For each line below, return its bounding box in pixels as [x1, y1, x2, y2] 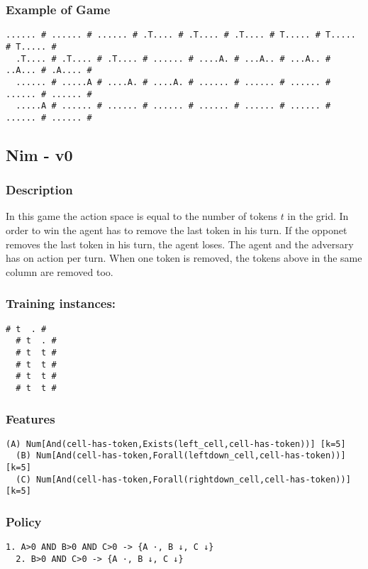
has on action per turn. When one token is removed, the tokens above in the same [6, 250, 362, 265]
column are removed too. [6, 264, 113, 279]
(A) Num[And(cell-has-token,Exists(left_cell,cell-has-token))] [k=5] [6, 438, 346, 449]
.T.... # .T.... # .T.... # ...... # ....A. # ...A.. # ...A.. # [16, 53, 331, 64]
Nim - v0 [6, 143, 73, 165]
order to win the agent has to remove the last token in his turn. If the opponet [6, 223, 347, 238]
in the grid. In [287, 209, 349, 223]
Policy [6, 513, 42, 531]
